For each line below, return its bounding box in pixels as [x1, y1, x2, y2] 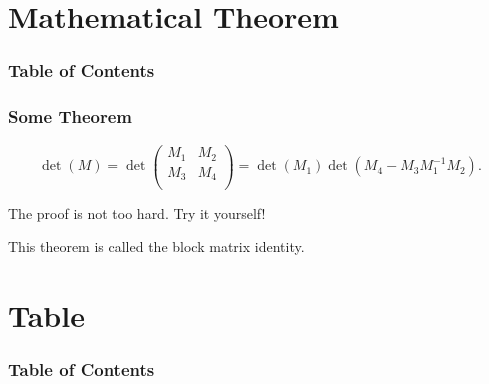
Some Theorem [8, 104, 133, 129]
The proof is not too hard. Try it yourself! [8, 202, 266, 223]
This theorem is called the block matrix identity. [8, 236, 305, 257]
